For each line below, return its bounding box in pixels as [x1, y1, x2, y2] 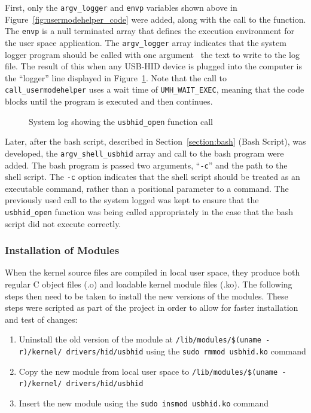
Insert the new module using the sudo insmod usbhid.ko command [19, 397, 269, 409]
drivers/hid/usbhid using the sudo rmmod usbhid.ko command [66, 345, 306, 357]
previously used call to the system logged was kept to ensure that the [5, 194, 259, 206]
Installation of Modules [5, 243, 120, 258]
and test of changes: [5, 313, 78, 325]
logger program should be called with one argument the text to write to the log [5, 48, 300, 60]
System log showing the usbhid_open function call [29, 115, 213, 127]
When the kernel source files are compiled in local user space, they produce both [5, 266, 300, 279]
